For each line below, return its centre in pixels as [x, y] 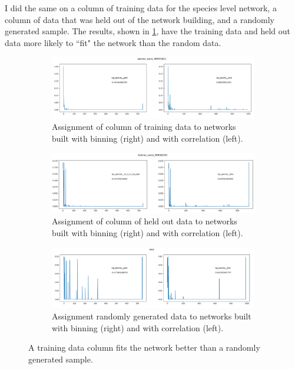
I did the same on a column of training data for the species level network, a [141, 8]
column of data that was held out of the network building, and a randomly [140, 19]
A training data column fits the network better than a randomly [144, 347]
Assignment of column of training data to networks [144, 127]
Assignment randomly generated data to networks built [152, 316]
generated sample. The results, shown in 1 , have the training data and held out [147, 31]
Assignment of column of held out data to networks [145, 221]
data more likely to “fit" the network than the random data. [113, 42]
